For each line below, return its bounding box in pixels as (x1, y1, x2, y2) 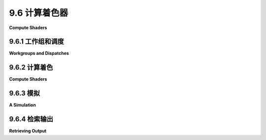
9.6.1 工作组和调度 (9, 37, 64, 46)
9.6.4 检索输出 (9, 115, 54, 123)
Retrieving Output (9, 128, 47, 134)
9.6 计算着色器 (9, 7, 68, 18)
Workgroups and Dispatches (9, 50, 69, 56)
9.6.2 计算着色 (9, 63, 53, 71)
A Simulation (9, 102, 36, 108)
